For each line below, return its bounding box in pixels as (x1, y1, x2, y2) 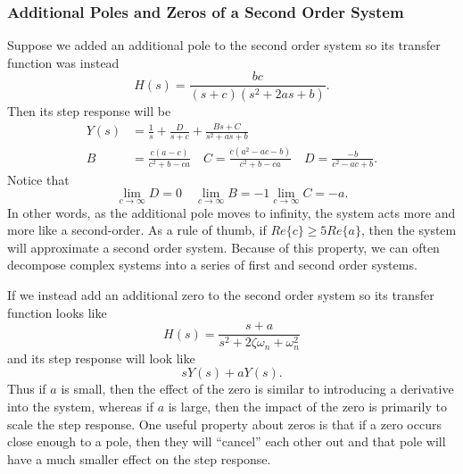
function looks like (7, 303, 107, 321)
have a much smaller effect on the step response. (7, 449, 271, 468)
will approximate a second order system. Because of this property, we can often (7, 237, 440, 256)
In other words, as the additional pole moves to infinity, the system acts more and (7, 203, 456, 221)
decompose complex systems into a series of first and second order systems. (7, 255, 418, 274)
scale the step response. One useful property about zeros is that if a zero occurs (7, 414, 442, 433)
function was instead (7, 53, 120, 71)
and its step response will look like (7, 348, 195, 367)
